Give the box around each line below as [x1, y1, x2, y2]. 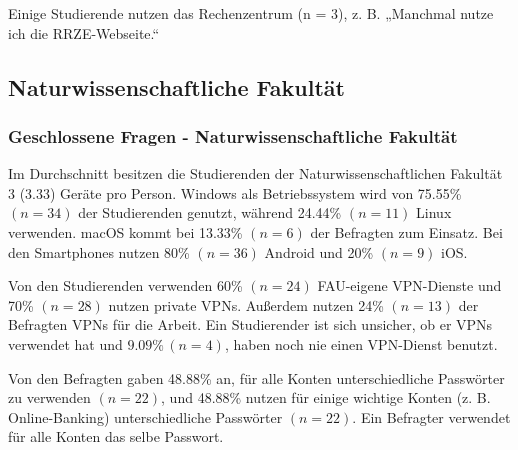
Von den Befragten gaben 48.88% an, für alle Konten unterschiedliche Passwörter [8, 367, 505, 388]
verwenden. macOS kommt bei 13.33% [8, 221, 243, 242]
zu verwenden [8, 387, 91, 408]
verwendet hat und [8, 333, 123, 354]
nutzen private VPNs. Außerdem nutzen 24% [108, 294, 384, 315]
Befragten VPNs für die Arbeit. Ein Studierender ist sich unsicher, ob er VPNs [8, 314, 493, 335]
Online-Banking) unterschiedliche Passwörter [8, 406, 283, 427]
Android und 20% [264, 241, 374, 262]
